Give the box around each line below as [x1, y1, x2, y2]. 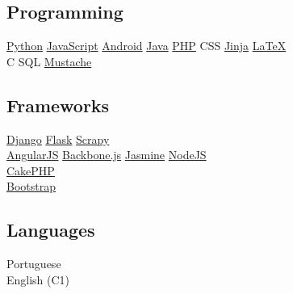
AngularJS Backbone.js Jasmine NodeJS [6, 146, 207, 163]
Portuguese [6, 255, 61, 272]
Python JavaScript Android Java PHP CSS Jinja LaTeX [6, 37, 287, 54]
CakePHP [6, 162, 55, 178]
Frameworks [6, 92, 110, 117]
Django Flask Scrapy [6, 130, 110, 147]
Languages [6, 217, 95, 242]
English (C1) [6, 271, 70, 288]
